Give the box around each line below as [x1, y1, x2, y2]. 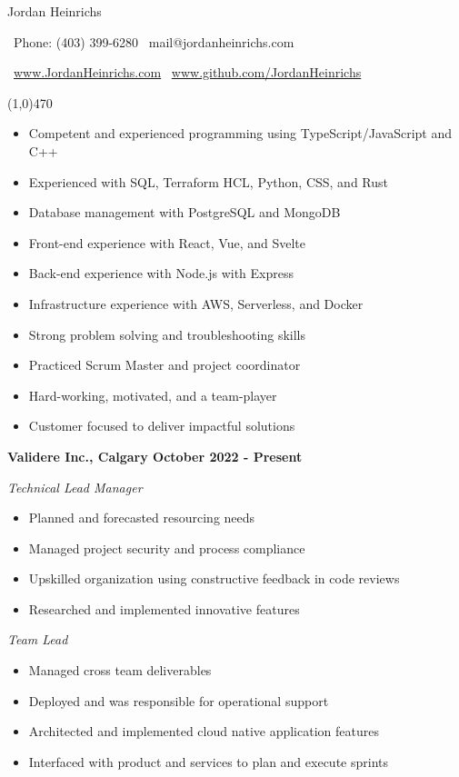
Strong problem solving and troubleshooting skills [28, 324, 306, 344]
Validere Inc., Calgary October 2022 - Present [7, 446, 303, 465]
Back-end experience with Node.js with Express [28, 264, 294, 283]
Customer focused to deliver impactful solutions [28, 416, 295, 435]
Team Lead [7, 630, 68, 649]
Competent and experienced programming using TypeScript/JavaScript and [28, 124, 453, 143]
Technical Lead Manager [7, 477, 143, 496]
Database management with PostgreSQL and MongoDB [28, 203, 341, 222]
